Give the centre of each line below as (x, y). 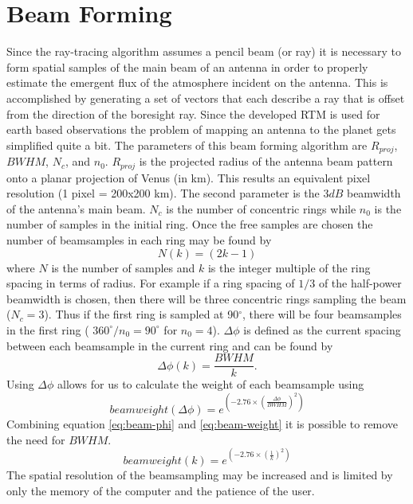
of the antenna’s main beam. (76, 208)
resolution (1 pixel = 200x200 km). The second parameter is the (163, 193)
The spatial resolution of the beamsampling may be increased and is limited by (200, 474)
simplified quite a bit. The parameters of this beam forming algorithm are (187, 145)
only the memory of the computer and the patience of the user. (161, 490)
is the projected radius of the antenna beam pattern (266, 161)
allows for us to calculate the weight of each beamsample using (211, 384)
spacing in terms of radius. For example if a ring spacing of (151, 283)
